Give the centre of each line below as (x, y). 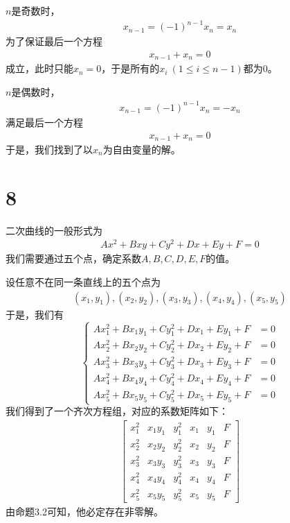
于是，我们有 (35, 314)
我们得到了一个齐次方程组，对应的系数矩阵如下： (117, 411)
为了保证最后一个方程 (54, 41)
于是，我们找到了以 (49, 149)
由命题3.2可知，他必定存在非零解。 (84, 512)
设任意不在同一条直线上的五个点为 (83, 282)
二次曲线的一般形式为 (54, 230)
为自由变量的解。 (142, 149)
